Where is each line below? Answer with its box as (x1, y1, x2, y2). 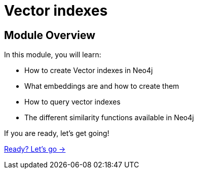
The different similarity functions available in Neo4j (24, 113, 194, 122)
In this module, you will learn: (4, 50, 101, 59)
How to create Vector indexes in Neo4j (24, 66, 153, 75)
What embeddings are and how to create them (24, 82, 179, 91)
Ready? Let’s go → (4, 145, 66, 154)
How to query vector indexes (24, 97, 121, 107)
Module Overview (4, 28, 96, 42)
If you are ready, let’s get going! (4, 129, 109, 138)
